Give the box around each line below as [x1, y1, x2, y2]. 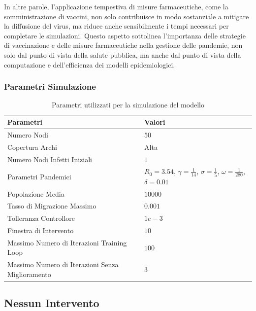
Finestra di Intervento [7, 225, 74, 236]
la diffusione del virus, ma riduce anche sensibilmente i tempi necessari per [4, 21, 229, 31]
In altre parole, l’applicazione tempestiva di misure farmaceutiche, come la [4, 1, 228, 11]
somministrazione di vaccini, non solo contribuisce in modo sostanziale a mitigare [4, 11, 249, 21]
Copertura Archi [7, 141, 57, 152]
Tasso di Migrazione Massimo [7, 201, 96, 211]
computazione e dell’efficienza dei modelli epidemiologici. [4, 59, 175, 69]
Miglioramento [7, 269, 51, 279]
